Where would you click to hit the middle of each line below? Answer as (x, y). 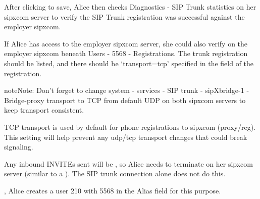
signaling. (19, 147)
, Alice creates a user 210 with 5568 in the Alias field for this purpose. (113, 190)
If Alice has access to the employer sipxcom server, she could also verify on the (126, 43)
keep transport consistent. (44, 110)
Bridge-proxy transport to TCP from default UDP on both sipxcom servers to (125, 100)
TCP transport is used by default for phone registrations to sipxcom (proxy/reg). (130, 127)
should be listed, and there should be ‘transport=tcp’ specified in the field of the (129, 63)
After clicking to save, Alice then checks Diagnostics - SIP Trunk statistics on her (130, 7)
